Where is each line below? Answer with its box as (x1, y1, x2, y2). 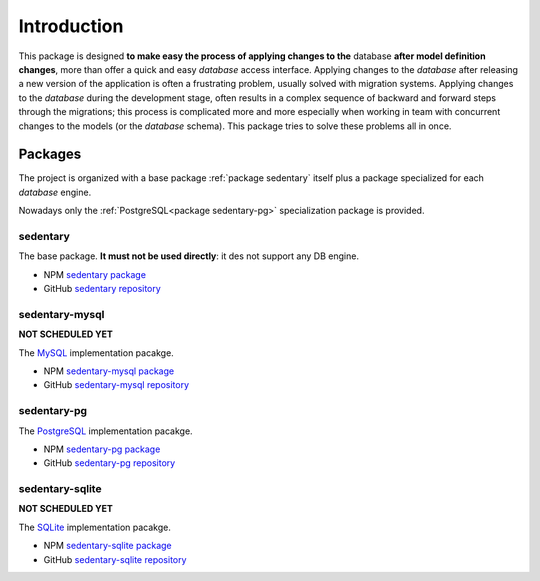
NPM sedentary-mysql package (43, 365, 175, 377)
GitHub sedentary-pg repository (43, 457, 176, 469)
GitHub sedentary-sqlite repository (43, 553, 187, 565)
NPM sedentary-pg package (43, 443, 161, 455)
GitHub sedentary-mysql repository (43, 379, 190, 391)
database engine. (18, 186, 92, 198)
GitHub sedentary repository (43, 283, 162, 295)
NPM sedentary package (43, 268, 147, 280)
